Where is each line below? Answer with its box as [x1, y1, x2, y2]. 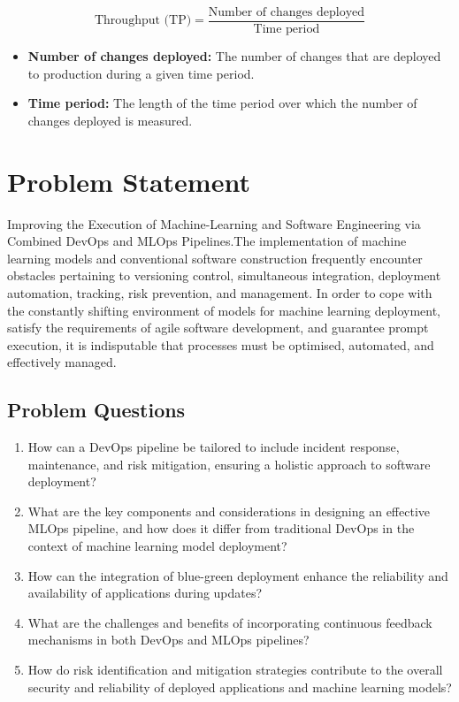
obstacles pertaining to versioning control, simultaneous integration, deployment [7, 266, 441, 285]
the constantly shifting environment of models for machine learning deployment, [7, 301, 440, 319]
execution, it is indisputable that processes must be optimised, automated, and [7, 335, 434, 354]
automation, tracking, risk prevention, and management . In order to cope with [7, 283, 432, 301]
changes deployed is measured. [27, 111, 193, 129]
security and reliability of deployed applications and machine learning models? [27, 677, 452, 696]
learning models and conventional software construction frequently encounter [7, 248, 423, 267]
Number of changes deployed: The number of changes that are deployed [27, 47, 441, 65]
